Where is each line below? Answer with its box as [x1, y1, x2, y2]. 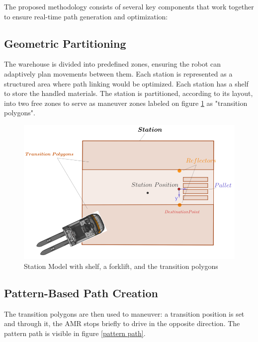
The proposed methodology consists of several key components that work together [4, 1, 254, 11]
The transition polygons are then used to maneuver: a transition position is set [4, 308, 245, 319]
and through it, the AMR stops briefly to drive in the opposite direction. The [4, 318, 240, 329]
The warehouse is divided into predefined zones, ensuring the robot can [4, 59, 221, 69]
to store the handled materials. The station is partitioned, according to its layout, [4, 88, 253, 98]
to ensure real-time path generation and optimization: [4, 11, 168, 21]
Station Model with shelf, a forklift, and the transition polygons [24, 260, 218, 271]
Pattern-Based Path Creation [4, 285, 159, 300]
